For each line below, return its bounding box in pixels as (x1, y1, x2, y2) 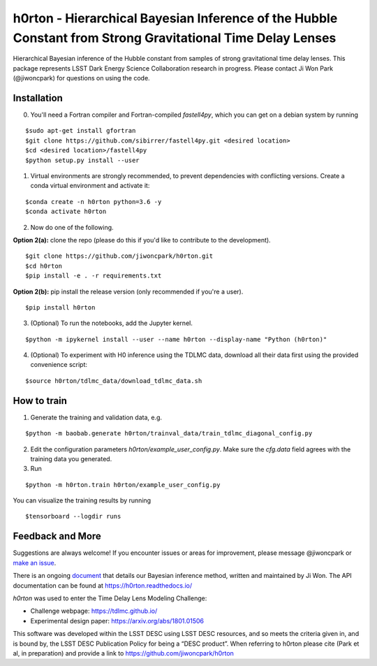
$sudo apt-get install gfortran (25, 126, 136, 135)
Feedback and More (13, 530, 101, 542)
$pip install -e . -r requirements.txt (25, 272, 162, 280)
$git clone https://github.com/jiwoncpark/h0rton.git (25, 252, 213, 260)
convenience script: (30, 361, 87, 369)
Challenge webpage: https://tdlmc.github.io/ (30, 607, 158, 615)
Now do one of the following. (30, 223, 114, 231)
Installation (13, 92, 63, 104)
